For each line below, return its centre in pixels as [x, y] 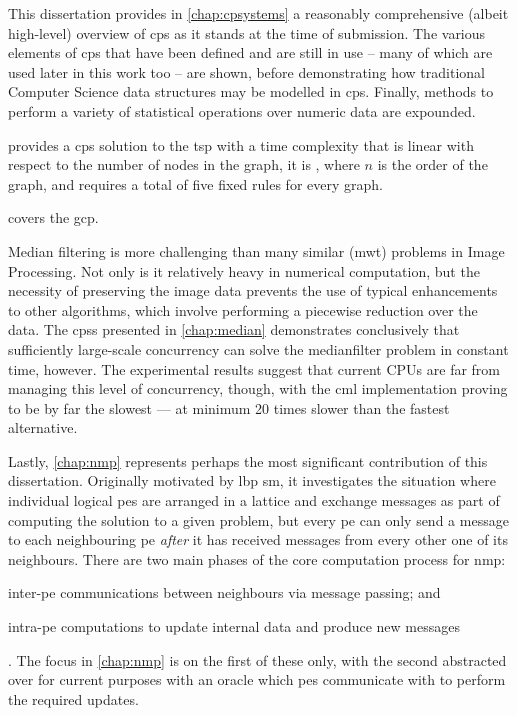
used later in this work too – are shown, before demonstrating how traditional [246, 71]
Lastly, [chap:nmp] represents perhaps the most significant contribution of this [248, 460]
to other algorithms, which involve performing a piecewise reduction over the [243, 309]
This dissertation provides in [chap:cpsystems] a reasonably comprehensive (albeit [258, 13]
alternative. [43, 427]
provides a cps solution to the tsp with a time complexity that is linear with [241, 144]
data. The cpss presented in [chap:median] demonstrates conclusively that [234, 329]
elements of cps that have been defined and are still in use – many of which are [250, 52]
